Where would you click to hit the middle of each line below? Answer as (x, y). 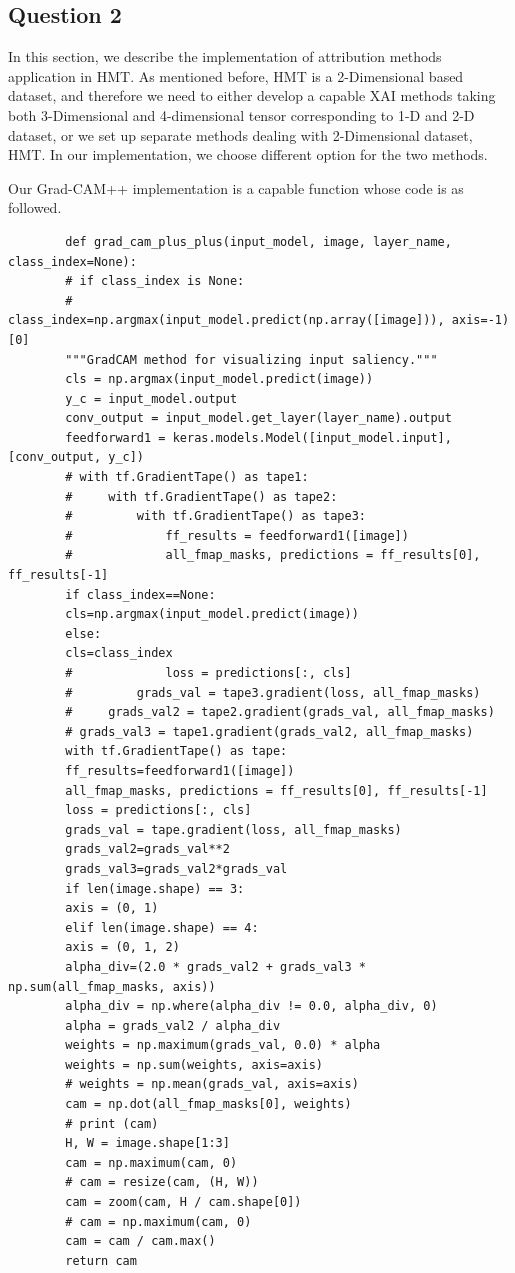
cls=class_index (119, 653)
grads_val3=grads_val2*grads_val (176, 868)
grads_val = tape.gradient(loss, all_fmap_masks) (233, 829)
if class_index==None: (140, 594)
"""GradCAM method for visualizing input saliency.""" (251, 359)
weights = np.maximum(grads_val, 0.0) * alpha (223, 1045)
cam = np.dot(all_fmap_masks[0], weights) (208, 1104)
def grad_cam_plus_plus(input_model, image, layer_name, (258, 241)
